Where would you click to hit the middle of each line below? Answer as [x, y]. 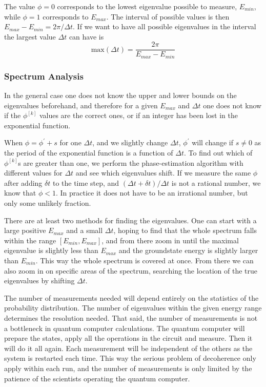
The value [20, 6]
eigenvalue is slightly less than [51, 250]
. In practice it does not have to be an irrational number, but [152, 193]
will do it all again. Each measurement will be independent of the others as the [128, 348]
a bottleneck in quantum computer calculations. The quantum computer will [125, 328]
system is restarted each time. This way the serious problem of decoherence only [130, 358]
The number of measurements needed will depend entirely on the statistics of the [131, 297]
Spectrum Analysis [44, 76]
